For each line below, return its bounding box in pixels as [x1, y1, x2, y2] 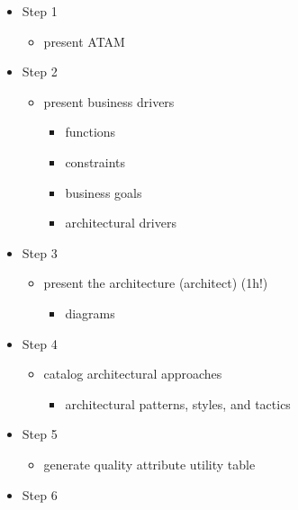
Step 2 [22, 62, 58, 81]
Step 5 [22, 425, 58, 443]
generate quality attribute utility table [43, 454, 256, 473]
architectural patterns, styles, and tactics [65, 394, 291, 413]
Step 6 [22, 485, 58, 504]
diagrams [65, 303, 115, 322]
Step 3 [22, 243, 58, 262]
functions [65, 122, 116, 141]
